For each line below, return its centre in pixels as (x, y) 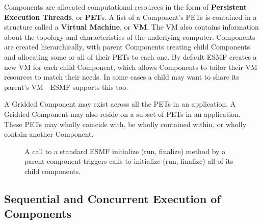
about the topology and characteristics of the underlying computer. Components (130, 36)
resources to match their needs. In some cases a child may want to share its (122, 77)
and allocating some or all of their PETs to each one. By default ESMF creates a (130, 56)
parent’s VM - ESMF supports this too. (66, 86)
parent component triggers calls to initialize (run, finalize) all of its (129, 161)
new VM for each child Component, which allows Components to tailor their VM (131, 67)
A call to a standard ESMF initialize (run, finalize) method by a (125, 151)
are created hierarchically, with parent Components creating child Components (127, 47)
